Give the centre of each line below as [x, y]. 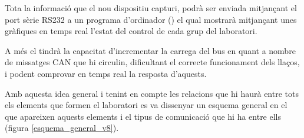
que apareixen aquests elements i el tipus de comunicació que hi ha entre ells [143, 116]
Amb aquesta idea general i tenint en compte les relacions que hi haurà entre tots [152, 93]
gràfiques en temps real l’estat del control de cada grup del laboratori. [131, 31]
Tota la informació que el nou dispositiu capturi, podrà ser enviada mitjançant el [151, 8]
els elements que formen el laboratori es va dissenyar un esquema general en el [146, 105]
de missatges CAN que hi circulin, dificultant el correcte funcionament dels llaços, [152, 62]
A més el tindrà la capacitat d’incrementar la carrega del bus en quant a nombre [150, 50]
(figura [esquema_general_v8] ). [62, 128]
